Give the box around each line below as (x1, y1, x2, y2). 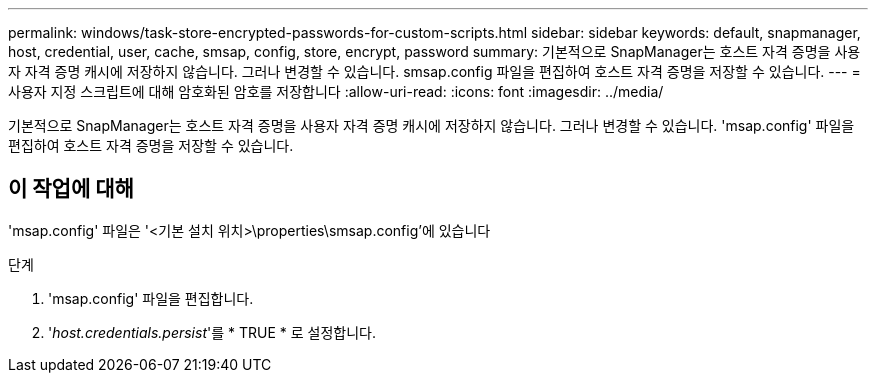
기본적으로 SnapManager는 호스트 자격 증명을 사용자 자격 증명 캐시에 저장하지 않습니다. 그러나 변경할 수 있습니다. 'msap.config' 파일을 (8, 117, 855, 134)
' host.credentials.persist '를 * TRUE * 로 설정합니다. (48, 323, 376, 341)
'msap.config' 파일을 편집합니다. (48, 289, 254, 307)
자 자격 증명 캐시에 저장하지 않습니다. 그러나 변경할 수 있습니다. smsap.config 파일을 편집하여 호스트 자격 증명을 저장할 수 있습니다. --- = (8, 63, 861, 80)
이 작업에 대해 (8, 176, 134, 202)
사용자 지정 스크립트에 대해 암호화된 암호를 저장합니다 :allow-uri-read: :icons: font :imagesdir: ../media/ (8, 83, 664, 100)
